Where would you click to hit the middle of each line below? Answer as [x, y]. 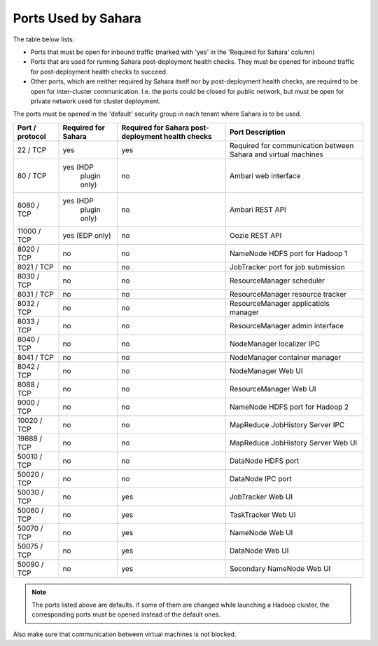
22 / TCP [32, 149]
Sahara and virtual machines [276, 154]
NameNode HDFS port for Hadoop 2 [289, 407]
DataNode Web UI [259, 551]
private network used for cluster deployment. [96, 101]
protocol [31, 136]
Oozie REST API [255, 235]
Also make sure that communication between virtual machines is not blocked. [125, 634]
